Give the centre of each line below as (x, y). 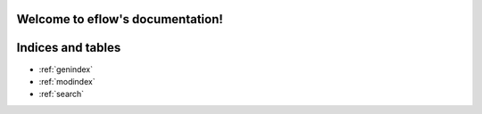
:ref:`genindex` (66, 69)
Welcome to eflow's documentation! (120, 19)
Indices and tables (69, 48)
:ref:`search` (62, 94)
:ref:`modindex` (67, 81)
